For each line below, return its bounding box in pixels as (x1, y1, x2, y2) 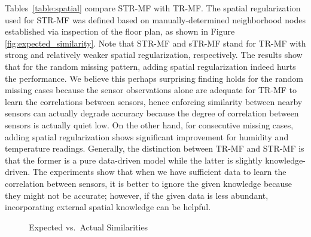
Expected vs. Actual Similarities (29, 220, 148, 233)
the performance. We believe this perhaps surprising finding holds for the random (5, 72, 303, 84)
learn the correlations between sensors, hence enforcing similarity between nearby (5, 95, 303, 107)
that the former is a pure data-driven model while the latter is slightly (5, 153, 263, 166)
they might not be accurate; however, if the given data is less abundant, (5, 189, 269, 201)
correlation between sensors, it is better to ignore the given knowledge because (5, 177, 292, 189)
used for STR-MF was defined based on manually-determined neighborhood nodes (5, 13, 306, 26)
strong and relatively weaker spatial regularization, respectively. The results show (5, 48, 303, 61)
